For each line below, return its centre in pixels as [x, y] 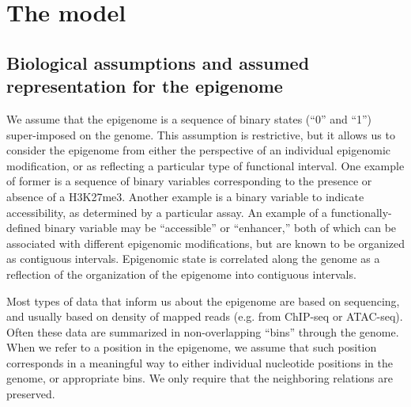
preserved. [31, 394]
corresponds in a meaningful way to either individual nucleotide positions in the [200, 362]
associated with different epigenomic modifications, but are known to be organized [205, 243]
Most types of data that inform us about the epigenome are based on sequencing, [203, 300]
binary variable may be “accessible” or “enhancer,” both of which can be [221, 228]
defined [24, 228]
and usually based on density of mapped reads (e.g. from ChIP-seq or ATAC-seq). [205, 316]
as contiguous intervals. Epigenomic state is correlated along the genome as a [193, 259]
